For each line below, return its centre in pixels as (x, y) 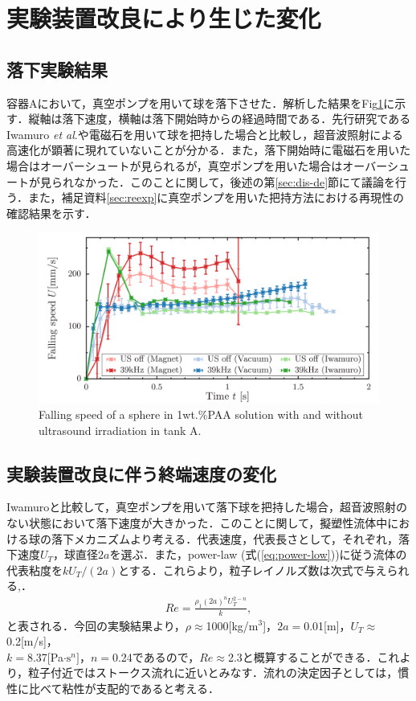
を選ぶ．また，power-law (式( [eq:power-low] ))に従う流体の (258, 554)
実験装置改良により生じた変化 (164, 18)
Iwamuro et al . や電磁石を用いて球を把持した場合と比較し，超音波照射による (205, 134)
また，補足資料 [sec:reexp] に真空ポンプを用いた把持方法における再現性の (216, 197)
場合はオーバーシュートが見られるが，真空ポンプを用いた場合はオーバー (197, 165)
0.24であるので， (156, 656)
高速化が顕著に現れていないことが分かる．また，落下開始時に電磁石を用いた (209, 150)
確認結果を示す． (51, 213)
